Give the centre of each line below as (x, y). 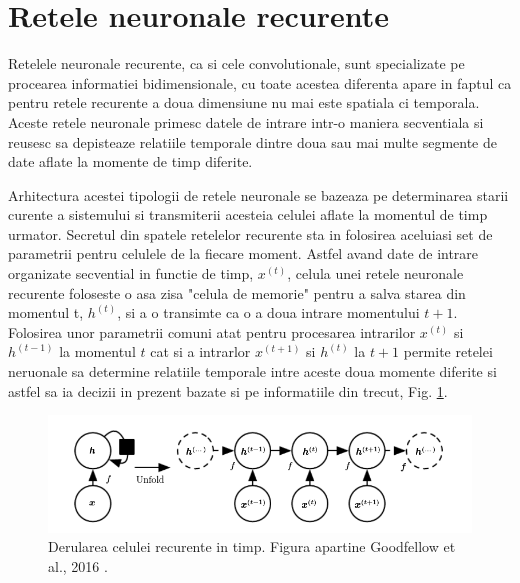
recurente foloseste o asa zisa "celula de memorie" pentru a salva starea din (237, 292)
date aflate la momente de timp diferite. (130, 161)
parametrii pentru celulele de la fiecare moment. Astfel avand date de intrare (243, 253)
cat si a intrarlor (200, 351)
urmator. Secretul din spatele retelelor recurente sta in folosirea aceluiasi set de (250, 233)
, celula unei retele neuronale (375, 273)
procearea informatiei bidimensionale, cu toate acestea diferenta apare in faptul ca (260, 82)
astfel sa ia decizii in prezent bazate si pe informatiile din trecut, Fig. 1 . (228, 390)
